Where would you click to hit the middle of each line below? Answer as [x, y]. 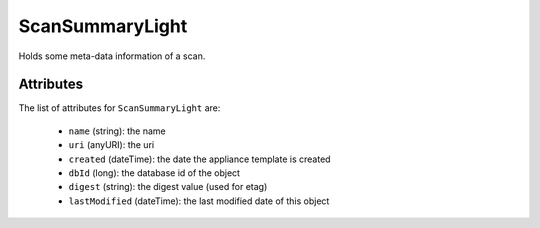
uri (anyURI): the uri [111, 145]
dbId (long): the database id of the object [154, 173]
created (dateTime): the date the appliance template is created [199, 159]
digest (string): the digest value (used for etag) [168, 187]
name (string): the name [117, 131]
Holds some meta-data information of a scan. [112, 56]
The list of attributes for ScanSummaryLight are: [119, 108]
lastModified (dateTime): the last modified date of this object [199, 201]
